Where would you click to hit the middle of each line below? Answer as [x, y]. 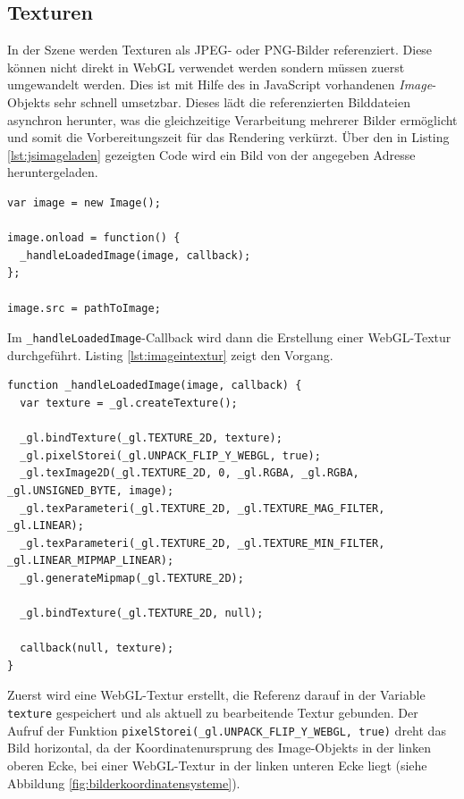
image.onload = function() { [94, 238]
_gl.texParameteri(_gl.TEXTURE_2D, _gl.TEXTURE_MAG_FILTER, [202, 508]
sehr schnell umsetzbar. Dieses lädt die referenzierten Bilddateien [232, 101]
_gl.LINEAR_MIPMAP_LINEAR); [91, 561]
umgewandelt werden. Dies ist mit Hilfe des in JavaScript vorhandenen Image [220, 84]
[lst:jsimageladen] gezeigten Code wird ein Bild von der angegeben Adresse [211, 154]
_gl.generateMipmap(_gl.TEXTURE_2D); [132, 578]
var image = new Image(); [84, 202]
